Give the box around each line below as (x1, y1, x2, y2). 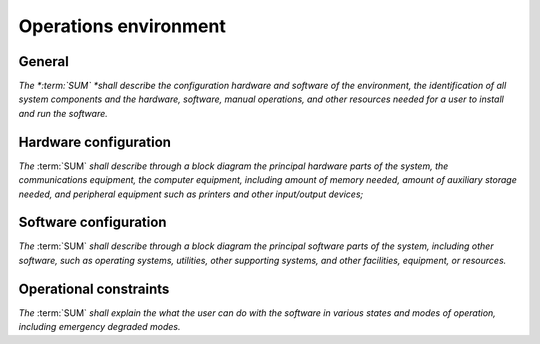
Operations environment (18, 15, 227, 37)
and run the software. (18, 107, 109, 119)
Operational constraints (18, 280, 170, 297)
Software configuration (18, 214, 167, 231)
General (18, 53, 70, 70)
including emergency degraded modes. (18, 321, 181, 333)
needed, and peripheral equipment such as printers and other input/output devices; (18, 188, 364, 200)
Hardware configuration (18, 133, 172, 150)
